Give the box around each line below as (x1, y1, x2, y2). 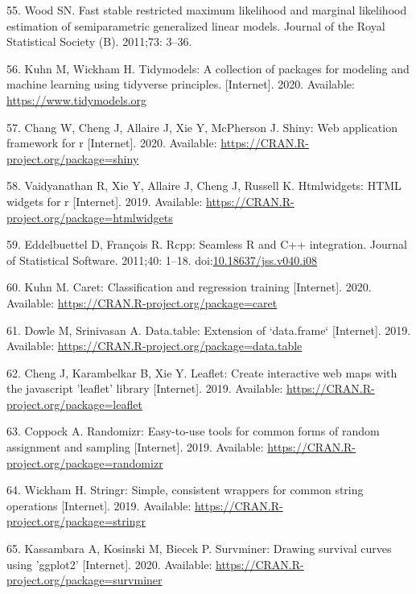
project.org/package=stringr (6, 513, 146, 530)
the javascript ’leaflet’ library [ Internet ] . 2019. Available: (6, 380, 283, 397)
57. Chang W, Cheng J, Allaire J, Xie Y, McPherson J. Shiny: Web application (6, 118, 397, 135)
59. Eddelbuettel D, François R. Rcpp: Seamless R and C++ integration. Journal (6, 236, 407, 253)
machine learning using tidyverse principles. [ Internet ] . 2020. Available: (6, 76, 355, 93)
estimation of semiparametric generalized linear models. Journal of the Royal (6, 17, 385, 34)
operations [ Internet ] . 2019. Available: (6, 497, 192, 514)
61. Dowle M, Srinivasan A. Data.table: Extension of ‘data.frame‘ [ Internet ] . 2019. (6, 321, 411, 338)
